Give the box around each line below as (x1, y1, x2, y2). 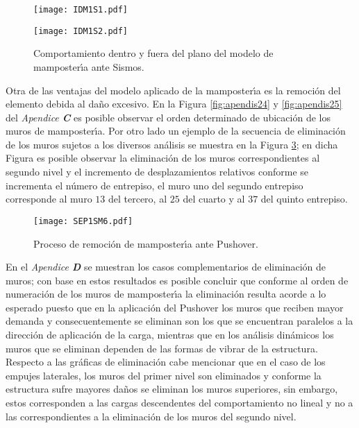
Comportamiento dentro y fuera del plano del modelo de (33, 46, 274, 60)
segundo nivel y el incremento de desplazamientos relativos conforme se (6, 164, 309, 179)
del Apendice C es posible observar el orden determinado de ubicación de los (6, 110, 331, 124)
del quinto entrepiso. (260, 191, 348, 206)
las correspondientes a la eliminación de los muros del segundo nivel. (6, 409, 297, 423)
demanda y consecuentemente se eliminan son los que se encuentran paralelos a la (6, 314, 353, 328)
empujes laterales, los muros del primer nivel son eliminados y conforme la (6, 368, 322, 382)
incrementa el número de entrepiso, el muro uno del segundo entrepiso (6, 178, 303, 192)
